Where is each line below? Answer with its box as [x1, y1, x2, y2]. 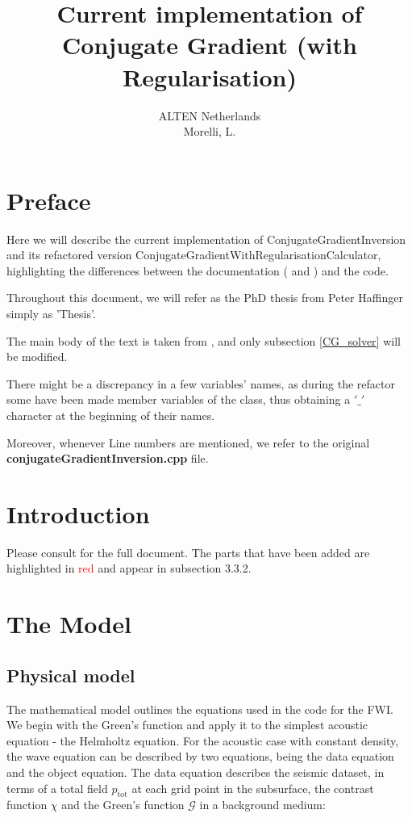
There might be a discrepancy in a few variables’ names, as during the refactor [6, 375, 395, 392]
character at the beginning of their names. [6, 406, 215, 423]
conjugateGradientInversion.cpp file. [6, 450, 209, 467]
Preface [6, 183, 91, 216]
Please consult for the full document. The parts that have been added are [6, 543, 370, 560]
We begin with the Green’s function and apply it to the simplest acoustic [6, 716, 368, 733]
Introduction [6, 497, 150, 530]
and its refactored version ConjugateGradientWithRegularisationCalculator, [6, 246, 381, 263]
